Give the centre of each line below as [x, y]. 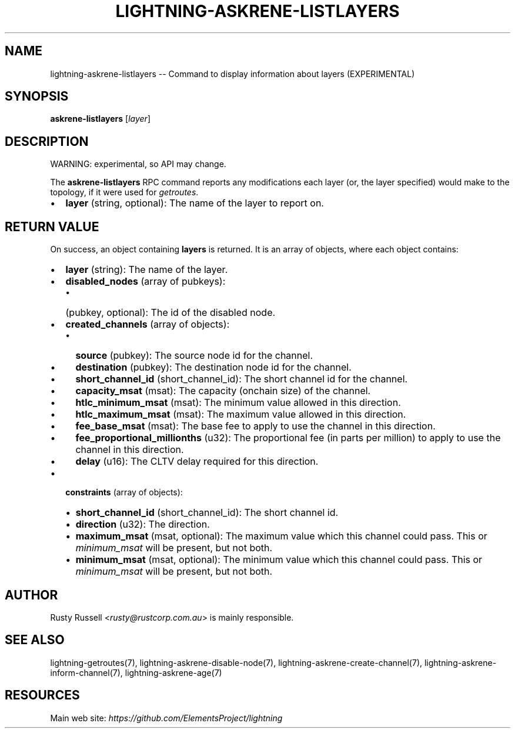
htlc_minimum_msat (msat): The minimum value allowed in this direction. [238, 403]
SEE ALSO [35, 640]
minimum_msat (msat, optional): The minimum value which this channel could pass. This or [279, 560]
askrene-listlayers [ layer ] [100, 119]
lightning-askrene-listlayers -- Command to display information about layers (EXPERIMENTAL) [233, 74]
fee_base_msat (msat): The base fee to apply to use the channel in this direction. [255, 426]
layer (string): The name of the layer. [147, 270]
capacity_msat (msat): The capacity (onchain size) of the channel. [223, 391]
